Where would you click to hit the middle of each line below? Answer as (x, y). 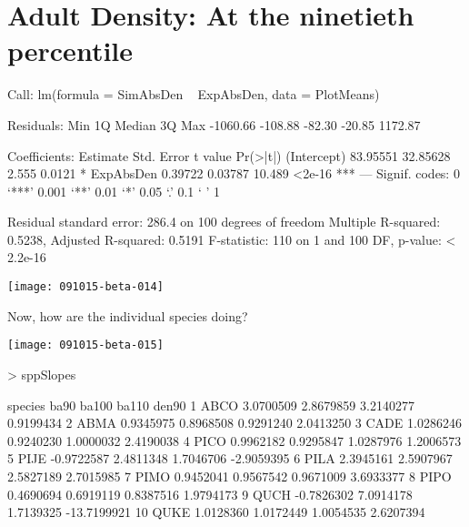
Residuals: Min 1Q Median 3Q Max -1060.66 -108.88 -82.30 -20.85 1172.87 (214, 124)
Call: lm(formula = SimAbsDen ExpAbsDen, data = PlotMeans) (194, 94)
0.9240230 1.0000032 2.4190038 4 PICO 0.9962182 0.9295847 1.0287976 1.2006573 (234, 440)
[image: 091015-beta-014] (85, 287)
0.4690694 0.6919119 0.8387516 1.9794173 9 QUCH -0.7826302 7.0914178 (210, 494)
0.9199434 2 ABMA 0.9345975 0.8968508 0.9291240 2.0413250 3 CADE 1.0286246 (234, 423)
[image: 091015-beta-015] (85, 345)
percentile (70, 51)
